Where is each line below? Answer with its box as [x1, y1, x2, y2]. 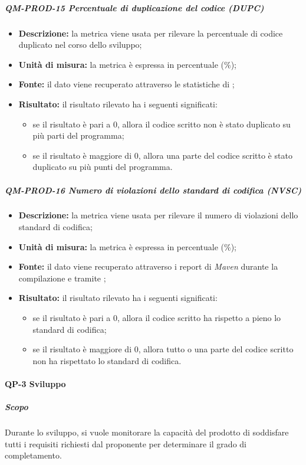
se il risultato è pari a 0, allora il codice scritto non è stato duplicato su [32, 117, 291, 130]
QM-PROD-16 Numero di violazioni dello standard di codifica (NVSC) [5, 184, 302, 196]
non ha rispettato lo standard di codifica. [32, 354, 182, 366]
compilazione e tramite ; [18, 271, 106, 284]
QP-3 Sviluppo [5, 378, 66, 389]
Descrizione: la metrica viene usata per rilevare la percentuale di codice [18, 27, 283, 39]
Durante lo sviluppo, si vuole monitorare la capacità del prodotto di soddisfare [5, 426, 289, 438]
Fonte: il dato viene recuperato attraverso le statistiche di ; [18, 78, 235, 90]
